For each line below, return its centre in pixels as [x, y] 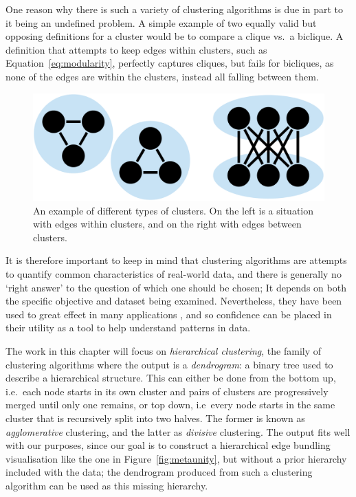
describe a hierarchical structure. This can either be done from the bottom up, [171, 378]
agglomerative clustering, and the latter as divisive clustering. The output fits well [178, 431]
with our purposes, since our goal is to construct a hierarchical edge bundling [168, 445]
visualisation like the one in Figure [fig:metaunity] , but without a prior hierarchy [176, 458]
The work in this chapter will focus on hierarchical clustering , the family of [164, 351]
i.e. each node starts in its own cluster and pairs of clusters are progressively [167, 391]
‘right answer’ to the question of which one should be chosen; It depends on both [176, 287]
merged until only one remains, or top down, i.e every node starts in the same [170, 405]
